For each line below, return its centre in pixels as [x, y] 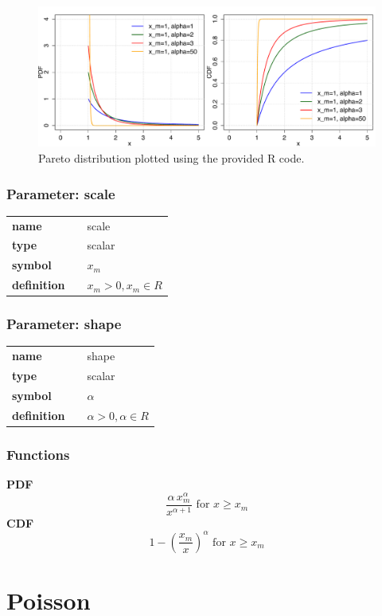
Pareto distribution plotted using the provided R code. [172, 157]
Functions [38, 454]
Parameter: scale [61, 193]
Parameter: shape [64, 324]
